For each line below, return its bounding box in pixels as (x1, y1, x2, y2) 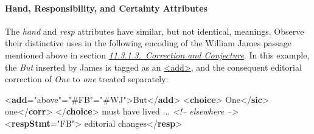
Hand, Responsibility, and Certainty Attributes (5, 1, 208, 14)
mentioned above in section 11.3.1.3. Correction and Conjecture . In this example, (5, 48, 310, 61)
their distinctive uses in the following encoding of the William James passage (5, 37, 291, 49)
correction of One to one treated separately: (5, 72, 169, 85)
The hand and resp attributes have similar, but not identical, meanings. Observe (5, 24, 304, 37)
